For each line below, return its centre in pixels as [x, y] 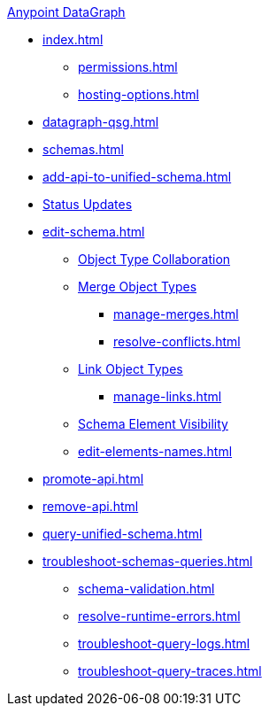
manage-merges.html [176, 314]
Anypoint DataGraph [66, 12]
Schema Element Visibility [153, 424]
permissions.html [128, 67]
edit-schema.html [94, 232]
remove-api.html [91, 506]
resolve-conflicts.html [177, 341]
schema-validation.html [146, 589]
